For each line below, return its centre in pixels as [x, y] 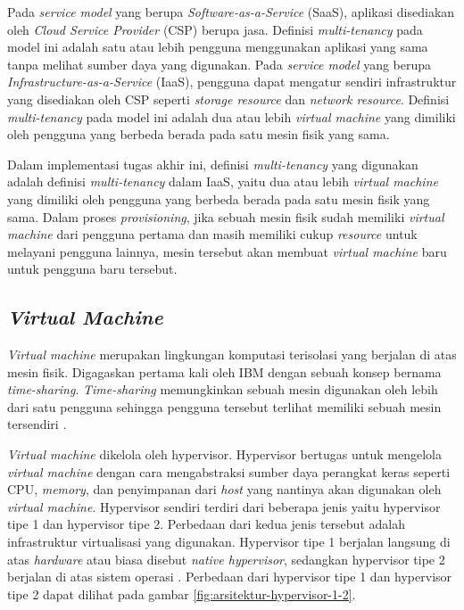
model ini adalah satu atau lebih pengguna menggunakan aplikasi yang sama [218, 47]
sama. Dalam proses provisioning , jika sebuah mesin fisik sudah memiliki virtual [226, 216]
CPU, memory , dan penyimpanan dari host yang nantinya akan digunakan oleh [224, 489]
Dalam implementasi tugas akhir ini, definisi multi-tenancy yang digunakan [213, 164]
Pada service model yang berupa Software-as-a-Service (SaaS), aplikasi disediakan [231, 12]
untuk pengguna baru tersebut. [92, 269]
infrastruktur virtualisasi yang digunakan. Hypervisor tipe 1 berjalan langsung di [229, 542]
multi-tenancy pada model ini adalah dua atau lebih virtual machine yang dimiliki [232, 116]
